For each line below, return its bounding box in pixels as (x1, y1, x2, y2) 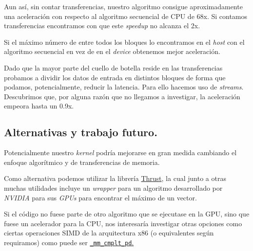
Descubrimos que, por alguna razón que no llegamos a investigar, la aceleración (4, 91, 240, 101)
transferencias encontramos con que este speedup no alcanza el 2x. (4, 20, 200, 31)
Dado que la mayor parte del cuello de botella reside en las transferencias (4, 62, 223, 72)
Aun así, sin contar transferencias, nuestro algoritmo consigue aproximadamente (4, 1, 243, 11)
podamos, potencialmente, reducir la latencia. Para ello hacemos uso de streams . (4, 82, 244, 92)
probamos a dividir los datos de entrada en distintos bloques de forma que (4, 72, 226, 82)
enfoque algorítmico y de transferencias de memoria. (4, 157, 160, 167)
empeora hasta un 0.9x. (4, 101, 74, 111)
